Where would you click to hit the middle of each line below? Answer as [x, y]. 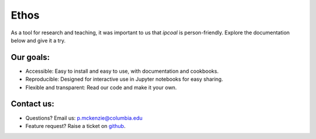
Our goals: [30, 57]
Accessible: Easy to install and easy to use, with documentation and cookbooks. [122, 71]
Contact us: [33, 104]
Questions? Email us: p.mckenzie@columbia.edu [84, 118]
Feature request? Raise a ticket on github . [75, 126]
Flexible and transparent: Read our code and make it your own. [101, 87]
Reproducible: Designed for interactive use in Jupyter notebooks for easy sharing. [124, 79]
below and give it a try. [38, 40]
